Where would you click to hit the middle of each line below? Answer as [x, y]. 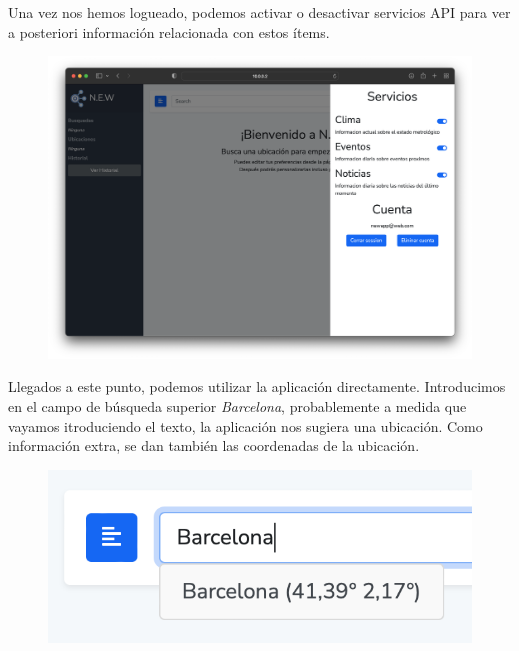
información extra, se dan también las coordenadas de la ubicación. [214, 445]
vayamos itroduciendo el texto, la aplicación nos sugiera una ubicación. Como [245, 425]
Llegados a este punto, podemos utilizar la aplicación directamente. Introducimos [257, 386]
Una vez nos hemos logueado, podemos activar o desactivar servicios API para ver [259, 12]
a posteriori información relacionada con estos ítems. [169, 31]
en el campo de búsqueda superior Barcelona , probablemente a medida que [237, 406]
